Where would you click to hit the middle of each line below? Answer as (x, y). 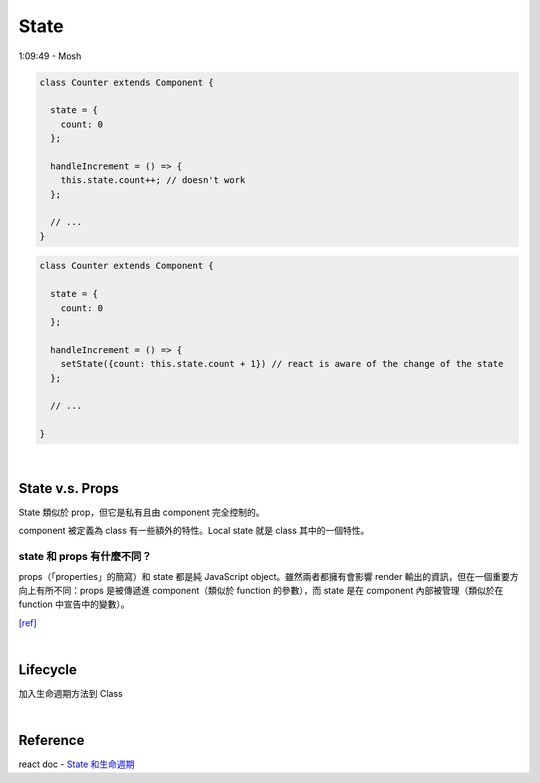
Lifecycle (47, 669)
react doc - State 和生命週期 (76, 764)
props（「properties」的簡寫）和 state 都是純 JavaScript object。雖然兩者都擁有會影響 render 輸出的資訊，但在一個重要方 (268, 576)
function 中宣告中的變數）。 (74, 604)
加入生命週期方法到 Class (71, 693)
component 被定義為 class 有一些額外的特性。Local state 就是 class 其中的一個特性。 (194, 531)
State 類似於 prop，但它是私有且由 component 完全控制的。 (141, 512)
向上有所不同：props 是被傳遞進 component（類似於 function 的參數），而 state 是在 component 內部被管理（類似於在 (261, 590)
